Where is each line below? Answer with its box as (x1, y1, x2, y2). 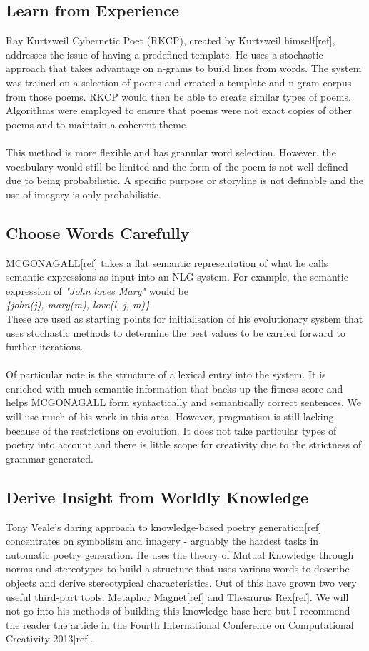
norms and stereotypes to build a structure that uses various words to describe (6, 561, 350, 576)
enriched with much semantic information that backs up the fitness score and (6, 380, 343, 395)
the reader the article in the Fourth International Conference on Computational (6, 617, 354, 632)
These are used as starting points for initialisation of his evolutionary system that (6, 311, 363, 325)
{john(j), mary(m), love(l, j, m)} (6, 297, 151, 312)
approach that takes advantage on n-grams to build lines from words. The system (6, 61, 362, 76)
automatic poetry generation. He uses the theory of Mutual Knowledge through (6, 547, 354, 562)
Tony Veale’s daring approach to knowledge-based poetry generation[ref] (6, 519, 322, 534)
